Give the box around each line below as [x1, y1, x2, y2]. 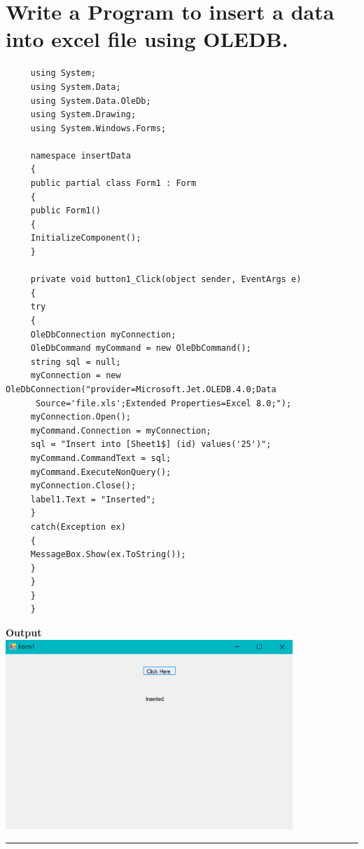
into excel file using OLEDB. [6, 25, 288, 53]
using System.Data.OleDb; [30, 95, 151, 106]
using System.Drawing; [30, 109, 136, 120]
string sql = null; [30, 356, 121, 367]
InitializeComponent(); [30, 233, 141, 243]
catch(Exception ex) [30, 521, 126, 532]
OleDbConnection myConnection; [30, 329, 176, 340]
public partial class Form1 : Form [30, 178, 197, 189]
